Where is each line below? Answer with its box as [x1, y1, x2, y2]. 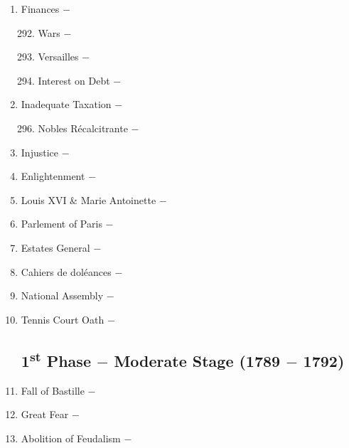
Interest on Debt [38, 73, 110, 87]
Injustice [21, 144, 58, 159]
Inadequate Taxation [21, 97, 112, 112]
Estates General [21, 240, 90, 255]
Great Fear [21, 407, 69, 422]
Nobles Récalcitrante [38, 120, 128, 135]
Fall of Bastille [21, 383, 85, 398]
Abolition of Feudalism [21, 430, 121, 445]
